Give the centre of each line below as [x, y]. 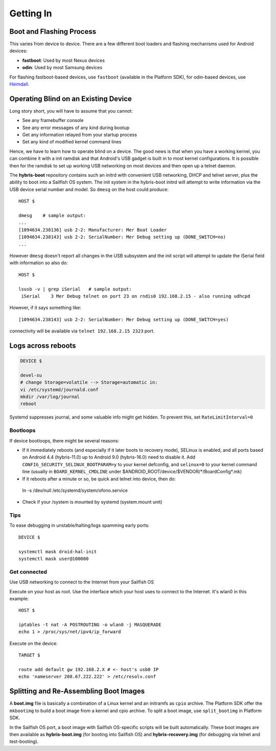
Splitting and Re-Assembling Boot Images [77, 691]
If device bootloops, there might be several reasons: [64, 441]
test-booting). [24, 742]
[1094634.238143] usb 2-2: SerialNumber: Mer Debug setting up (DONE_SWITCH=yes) [124, 319]
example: [19, 598]
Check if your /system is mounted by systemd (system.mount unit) [92, 502]
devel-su [31, 375]
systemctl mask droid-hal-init [58, 551]
